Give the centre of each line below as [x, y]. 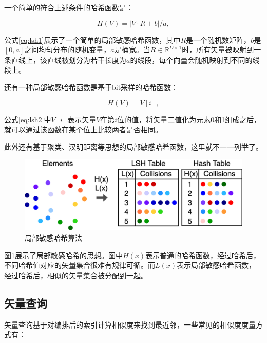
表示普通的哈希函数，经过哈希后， [203, 255]
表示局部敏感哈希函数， [216, 265]
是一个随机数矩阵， [218, 39]
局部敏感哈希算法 [53, 238]
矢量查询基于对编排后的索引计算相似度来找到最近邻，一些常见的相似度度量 [130, 324]
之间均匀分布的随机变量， [68, 50]
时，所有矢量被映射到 [218, 50]
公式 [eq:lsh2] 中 [28, 119]
